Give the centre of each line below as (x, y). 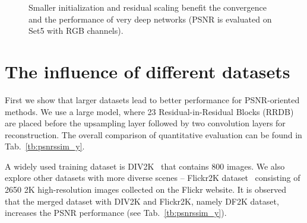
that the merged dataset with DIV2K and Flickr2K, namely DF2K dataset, (142, 201)
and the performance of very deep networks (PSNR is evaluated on (150, 19)
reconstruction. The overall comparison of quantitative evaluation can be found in (153, 134)
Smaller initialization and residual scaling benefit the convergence (148, 7)
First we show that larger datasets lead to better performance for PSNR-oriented (152, 99)
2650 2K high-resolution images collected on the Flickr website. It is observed (145, 189)
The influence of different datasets (148, 71)
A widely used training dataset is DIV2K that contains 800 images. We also (145, 166)
